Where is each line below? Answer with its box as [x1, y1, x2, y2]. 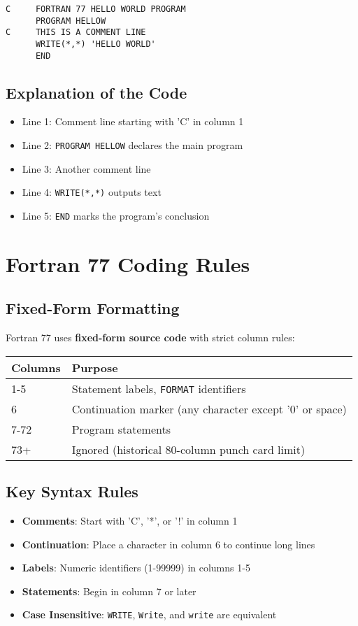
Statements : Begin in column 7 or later [22, 583, 196, 598]
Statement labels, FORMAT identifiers [71, 380, 246, 397]
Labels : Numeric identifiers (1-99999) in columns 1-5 [22, 560, 250, 575]
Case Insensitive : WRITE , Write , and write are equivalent [22, 607, 277, 622]
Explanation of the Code [6, 81, 187, 103]
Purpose [71, 359, 118, 376]
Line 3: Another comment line [22, 161, 151, 176]
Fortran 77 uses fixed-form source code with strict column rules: [6, 330, 295, 345]
